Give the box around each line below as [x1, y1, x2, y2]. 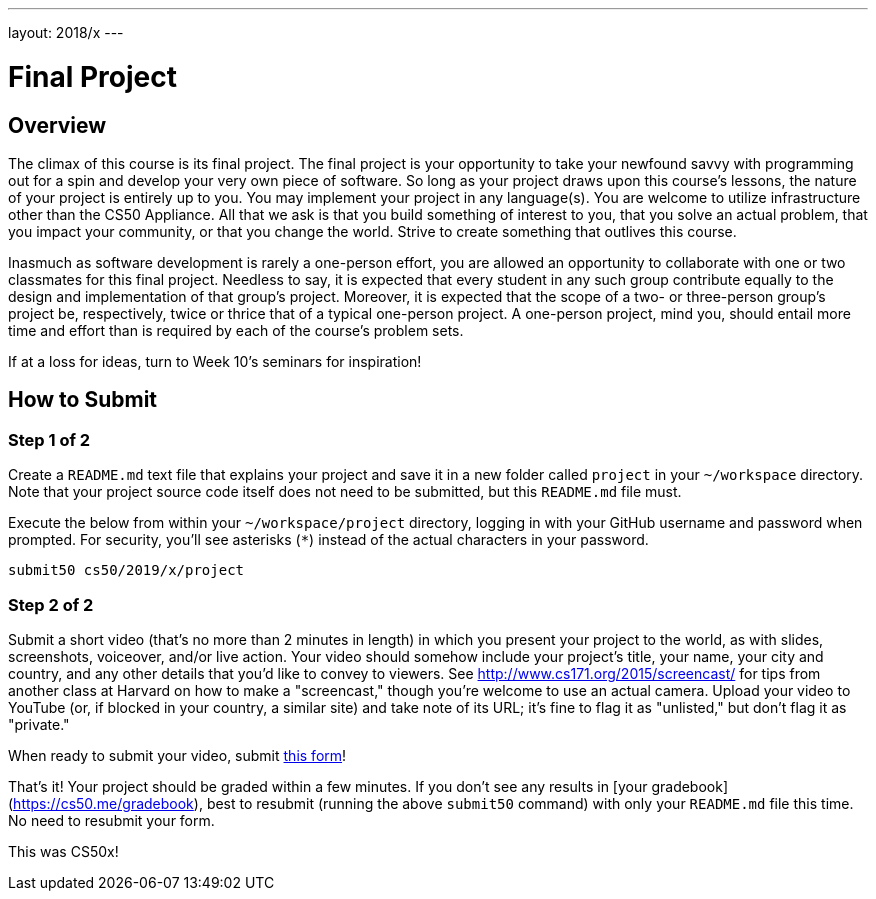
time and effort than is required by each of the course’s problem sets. [8, 321, 464, 339]
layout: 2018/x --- [8, 24, 124, 41]
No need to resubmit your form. [8, 811, 215, 829]
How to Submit [8, 387, 158, 413]
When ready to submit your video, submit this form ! [8, 746, 347, 764]
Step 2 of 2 [8, 594, 94, 615]
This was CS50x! [8, 842, 119, 860]
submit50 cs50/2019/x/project [8, 562, 245, 579]
